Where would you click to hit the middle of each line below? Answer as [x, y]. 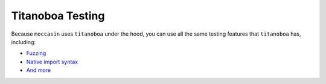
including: [24, 42]
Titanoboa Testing [58, 16]
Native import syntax [52, 62]
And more [39, 70]
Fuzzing [36, 53]
